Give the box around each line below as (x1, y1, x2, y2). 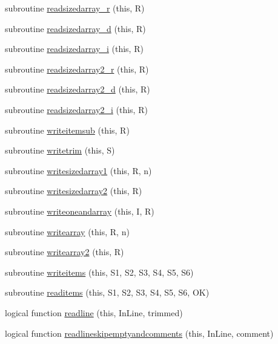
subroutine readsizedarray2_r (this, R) (5, 62, 149, 75)
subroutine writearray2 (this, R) (5, 245, 124, 258)
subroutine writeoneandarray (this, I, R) (5, 204, 154, 217)
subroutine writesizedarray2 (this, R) (5, 184, 142, 197)
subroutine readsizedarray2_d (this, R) (5, 83, 150, 96)
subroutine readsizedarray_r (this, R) (5, 2, 145, 14)
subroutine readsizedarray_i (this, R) (5, 42, 144, 55)
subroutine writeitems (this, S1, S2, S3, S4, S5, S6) (5, 265, 194, 278)
